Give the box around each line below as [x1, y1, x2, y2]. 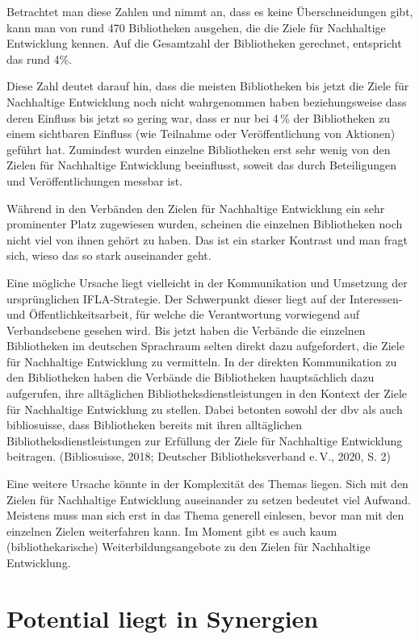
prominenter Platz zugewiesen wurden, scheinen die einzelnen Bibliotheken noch [6, 215, 403, 232]
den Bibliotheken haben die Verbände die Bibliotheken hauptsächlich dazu [6, 369, 375, 386]
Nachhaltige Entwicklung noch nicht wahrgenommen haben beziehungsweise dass [6, 93, 407, 110]
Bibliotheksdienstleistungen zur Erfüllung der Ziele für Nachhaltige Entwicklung [6, 432, 403, 449]
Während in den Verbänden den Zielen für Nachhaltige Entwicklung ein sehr [6, 199, 385, 216]
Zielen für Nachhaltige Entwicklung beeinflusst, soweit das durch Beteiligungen [6, 157, 397, 173]
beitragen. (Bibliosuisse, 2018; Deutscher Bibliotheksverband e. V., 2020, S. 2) [6, 448, 391, 465]
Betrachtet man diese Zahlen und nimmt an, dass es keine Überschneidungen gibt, [6, 3, 413, 19]
